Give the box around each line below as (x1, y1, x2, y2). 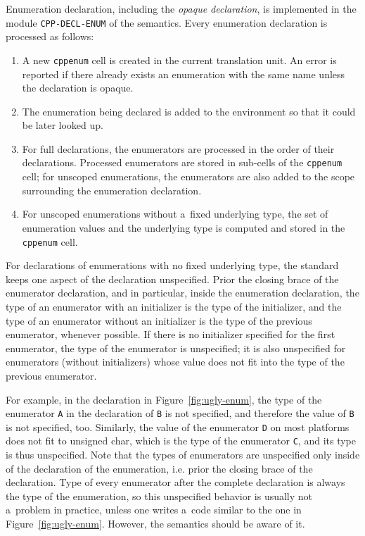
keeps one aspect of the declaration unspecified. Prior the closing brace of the (6, 271, 339, 286)
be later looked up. (22, 118, 103, 132)
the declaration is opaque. (22, 80, 134, 95)
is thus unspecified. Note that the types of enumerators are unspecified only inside (6, 447, 360, 462)
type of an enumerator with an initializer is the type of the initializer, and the (6, 299, 342, 313)
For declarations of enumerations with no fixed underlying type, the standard (6, 258, 339, 273)
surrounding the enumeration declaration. (22, 182, 202, 197)
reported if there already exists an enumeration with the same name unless (22, 66, 345, 81)
